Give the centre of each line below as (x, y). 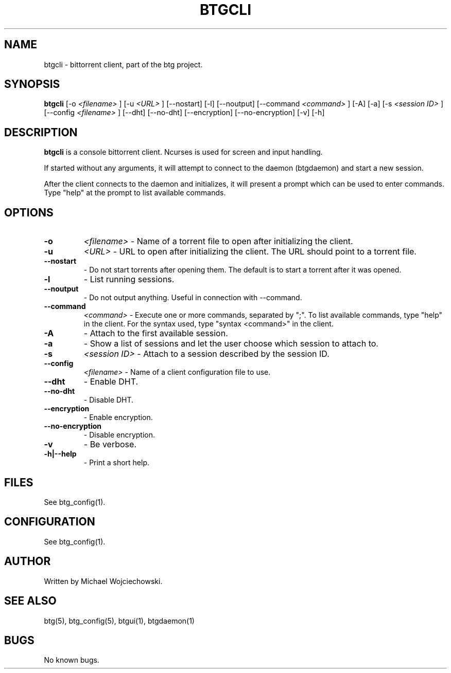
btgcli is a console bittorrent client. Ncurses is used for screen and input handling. (183, 152)
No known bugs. (72, 660)
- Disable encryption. (119, 435)
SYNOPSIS (32, 84)
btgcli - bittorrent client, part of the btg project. (123, 64)
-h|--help (60, 454)
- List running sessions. (129, 279)
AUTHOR (28, 561)
